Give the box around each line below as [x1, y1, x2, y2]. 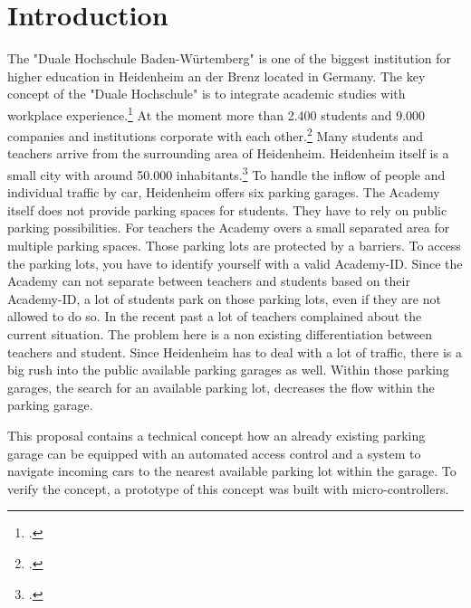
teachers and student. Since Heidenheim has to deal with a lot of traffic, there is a [7, 342, 463, 361]
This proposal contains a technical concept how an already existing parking [7, 425, 426, 444]
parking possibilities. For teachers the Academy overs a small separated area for [7, 218, 450, 237]
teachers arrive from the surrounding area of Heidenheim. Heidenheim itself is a [7, 144, 449, 163]
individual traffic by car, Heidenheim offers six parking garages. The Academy [7, 183, 440, 202]
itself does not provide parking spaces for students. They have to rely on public [7, 200, 447, 219]
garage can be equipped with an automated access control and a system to [7, 443, 421, 462]
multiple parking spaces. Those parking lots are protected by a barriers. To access [7, 236, 461, 255]
